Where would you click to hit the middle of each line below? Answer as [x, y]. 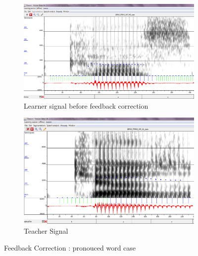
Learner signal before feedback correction [86, 105]
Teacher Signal [46, 230]
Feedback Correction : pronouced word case [70, 247]
